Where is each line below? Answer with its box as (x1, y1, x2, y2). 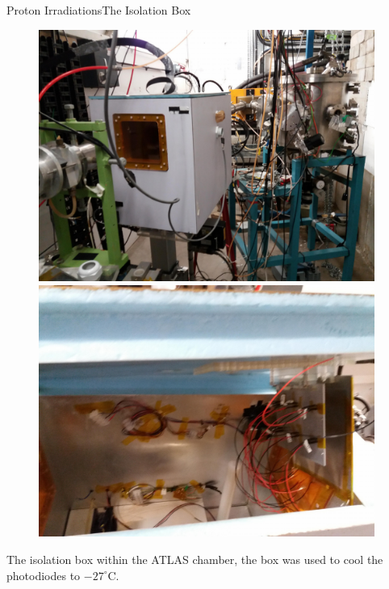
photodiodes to (6, 566, 81, 583)
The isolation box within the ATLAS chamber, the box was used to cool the (6, 551, 383, 568)
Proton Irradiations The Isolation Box (6, 2, 191, 18)
